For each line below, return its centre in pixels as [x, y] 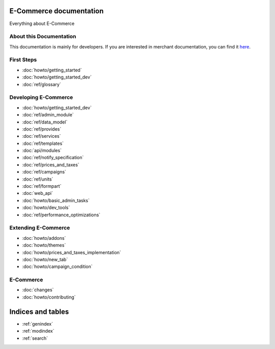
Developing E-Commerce [41, 97]
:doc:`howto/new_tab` [45, 259]
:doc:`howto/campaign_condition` [57, 267]
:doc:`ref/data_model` [45, 122]
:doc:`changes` [38, 290]
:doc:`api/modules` [42, 151]
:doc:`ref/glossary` [42, 84]
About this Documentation [43, 37]
